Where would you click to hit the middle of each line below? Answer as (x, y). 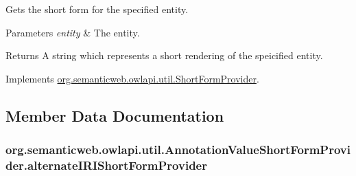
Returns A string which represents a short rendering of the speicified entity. (164, 55)
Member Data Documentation (115, 115)
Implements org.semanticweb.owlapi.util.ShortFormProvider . (132, 78)
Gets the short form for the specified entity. (97, 9)
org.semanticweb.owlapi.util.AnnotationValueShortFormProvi (178, 150)
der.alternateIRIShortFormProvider (106, 165)
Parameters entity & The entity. (73, 32)
